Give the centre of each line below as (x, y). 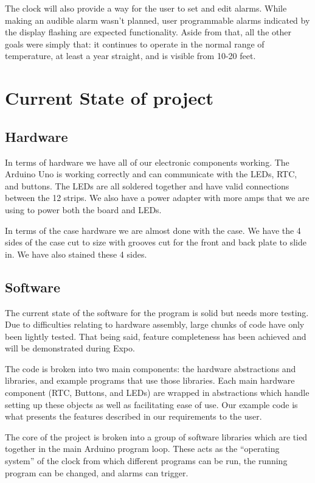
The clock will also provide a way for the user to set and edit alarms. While (146, 8)
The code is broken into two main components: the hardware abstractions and (151, 368)
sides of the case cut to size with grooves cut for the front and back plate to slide (156, 242)
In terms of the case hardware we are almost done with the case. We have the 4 (153, 230)
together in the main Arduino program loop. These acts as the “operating (142, 449)
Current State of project (109, 98)
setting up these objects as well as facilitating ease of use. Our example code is (151, 404)
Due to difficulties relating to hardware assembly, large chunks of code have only (155, 324)
